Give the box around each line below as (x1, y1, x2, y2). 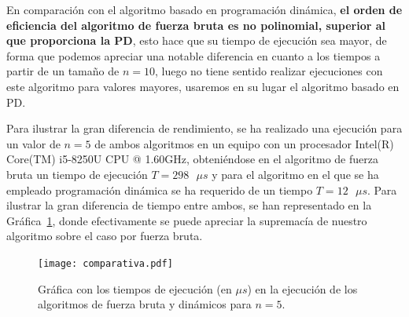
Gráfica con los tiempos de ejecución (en (38, 280, 232, 297)
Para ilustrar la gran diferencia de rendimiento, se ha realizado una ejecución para (6, 120, 403, 137)
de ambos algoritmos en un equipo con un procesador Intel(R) (94, 135, 394, 151)
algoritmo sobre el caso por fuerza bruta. (6, 228, 203, 244)
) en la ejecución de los (247, 280, 358, 297)
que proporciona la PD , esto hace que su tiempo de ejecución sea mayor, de (6, 32, 387, 49)
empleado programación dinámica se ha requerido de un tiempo (6, 181, 313, 198)
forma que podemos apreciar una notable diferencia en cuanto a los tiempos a (6, 47, 381, 64)
